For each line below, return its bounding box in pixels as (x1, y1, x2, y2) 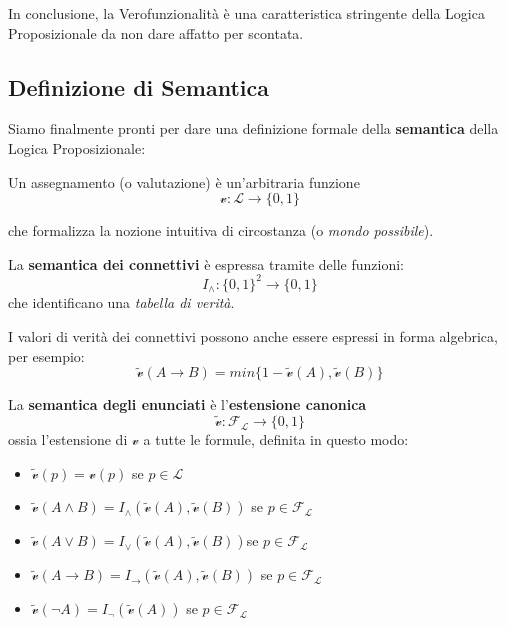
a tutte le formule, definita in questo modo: (143, 429, 409, 450)
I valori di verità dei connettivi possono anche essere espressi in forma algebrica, (8, 325, 498, 346)
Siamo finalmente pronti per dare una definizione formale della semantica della (8, 118, 499, 139)
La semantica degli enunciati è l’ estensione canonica (8, 394, 367, 415)
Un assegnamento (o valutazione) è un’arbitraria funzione (8, 171, 360, 192)
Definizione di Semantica (8, 71, 269, 102)
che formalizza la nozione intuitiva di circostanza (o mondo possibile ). (8, 220, 434, 241)
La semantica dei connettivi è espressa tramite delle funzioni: (8, 253, 404, 274)
